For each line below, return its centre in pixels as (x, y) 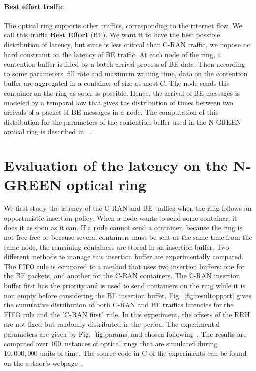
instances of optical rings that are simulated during (140, 343)
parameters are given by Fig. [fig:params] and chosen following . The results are (125, 333)
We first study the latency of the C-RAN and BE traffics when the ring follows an (128, 208)
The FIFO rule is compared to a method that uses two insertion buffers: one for (124, 266)
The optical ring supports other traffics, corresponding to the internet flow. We (123, 25)
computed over (26, 343)
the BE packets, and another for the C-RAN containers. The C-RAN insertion (122, 276)
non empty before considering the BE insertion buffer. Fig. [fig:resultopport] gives (128, 295)
